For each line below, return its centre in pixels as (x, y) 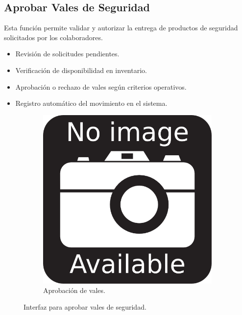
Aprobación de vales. (74, 290)
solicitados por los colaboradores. (53, 37)
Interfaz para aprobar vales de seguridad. (85, 306)
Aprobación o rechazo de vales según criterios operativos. (101, 86)
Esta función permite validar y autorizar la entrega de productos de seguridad (121, 28)
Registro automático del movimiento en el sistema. (91, 103)
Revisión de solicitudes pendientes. (67, 54)
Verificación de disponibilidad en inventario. (81, 70)
